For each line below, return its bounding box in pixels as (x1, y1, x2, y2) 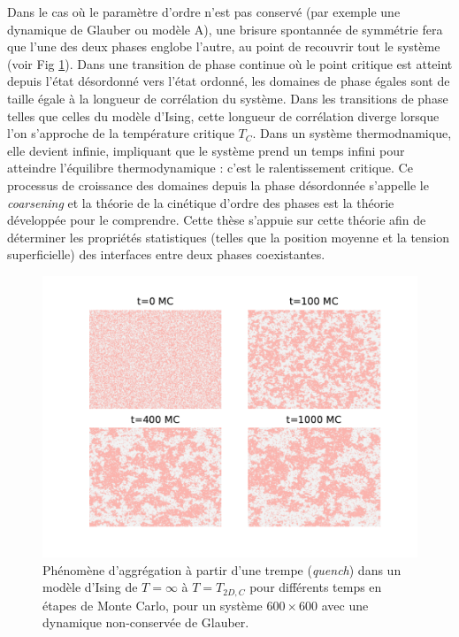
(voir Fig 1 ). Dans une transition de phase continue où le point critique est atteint (7, 54, 453, 73)
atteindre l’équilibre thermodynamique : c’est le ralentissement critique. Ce (7, 158, 413, 177)
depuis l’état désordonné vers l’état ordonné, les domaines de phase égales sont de (7, 72, 450, 90)
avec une (321, 595, 369, 614)
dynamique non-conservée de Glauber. (42, 613, 249, 632)
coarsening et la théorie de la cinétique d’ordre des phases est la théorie (7, 193, 394, 211)
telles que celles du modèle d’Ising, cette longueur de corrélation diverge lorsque (7, 106, 440, 125)
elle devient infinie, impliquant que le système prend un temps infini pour (7, 141, 405, 159)
